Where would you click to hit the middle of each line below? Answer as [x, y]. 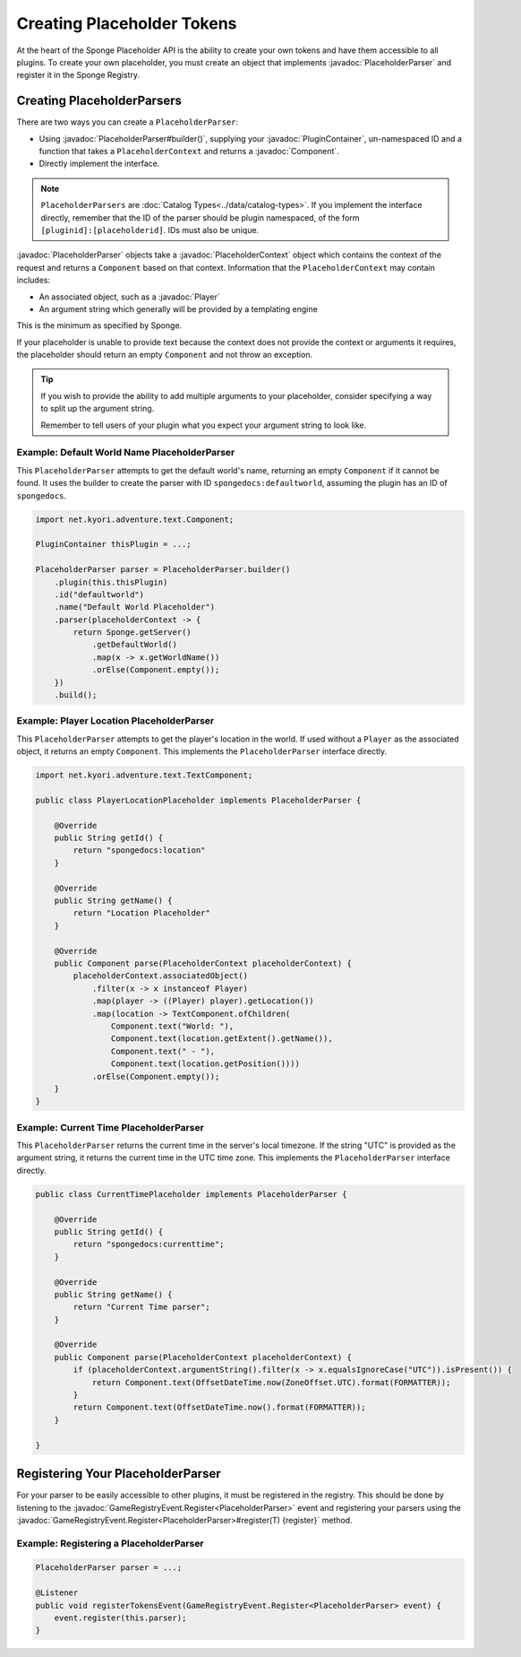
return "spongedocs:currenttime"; [149, 1245]
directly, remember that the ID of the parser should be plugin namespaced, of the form [200, 217]
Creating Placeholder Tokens [127, 23]
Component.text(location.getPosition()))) [205, 1064]
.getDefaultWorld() [135, 645]
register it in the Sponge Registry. [78, 75]
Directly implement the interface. [99, 164]
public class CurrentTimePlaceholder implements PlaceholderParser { [191, 1194]
